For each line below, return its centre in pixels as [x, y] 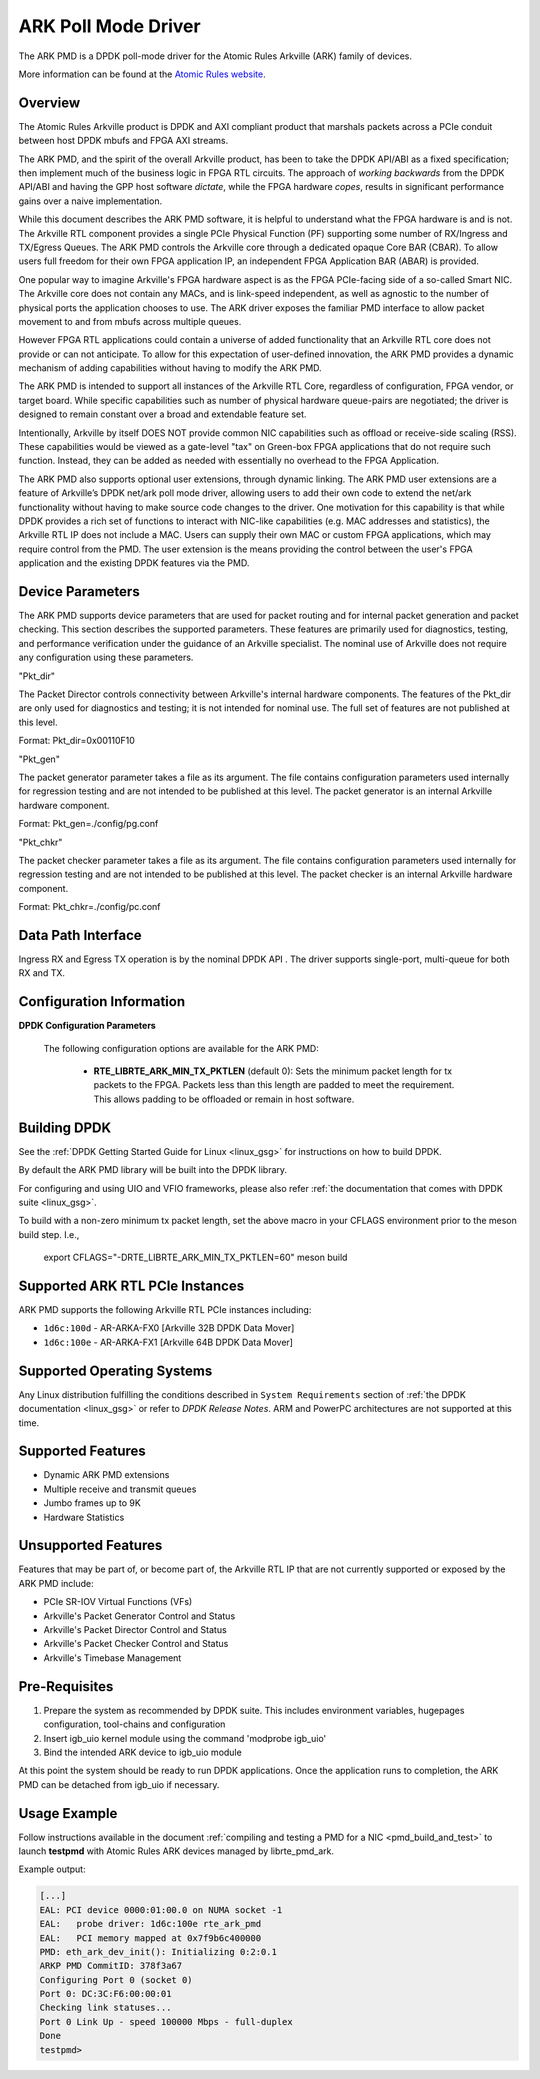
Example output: [52, 1869]
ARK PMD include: [56, 1583]
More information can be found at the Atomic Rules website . [142, 74]
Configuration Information [101, 1001]
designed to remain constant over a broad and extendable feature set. [162, 414]
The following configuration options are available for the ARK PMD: [181, 1048]
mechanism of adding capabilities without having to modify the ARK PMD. [170, 368]
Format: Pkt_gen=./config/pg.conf [88, 824]
